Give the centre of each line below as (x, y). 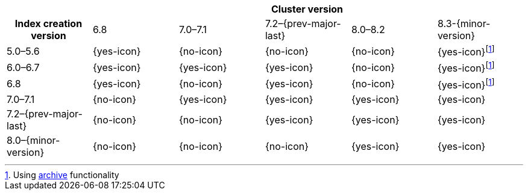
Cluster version (307, 9)
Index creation (49, 23)
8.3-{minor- (464, 23)
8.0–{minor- (33, 140)
